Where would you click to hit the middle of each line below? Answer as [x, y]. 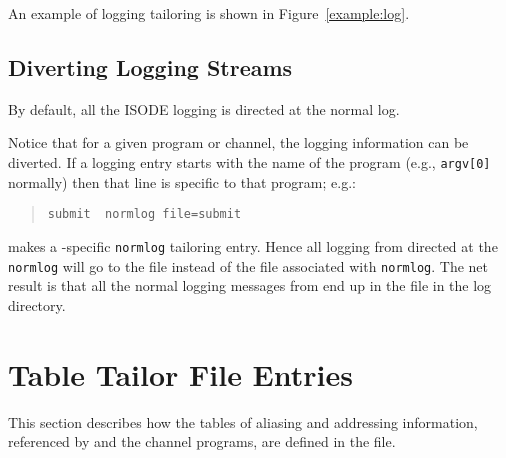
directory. [37, 304]
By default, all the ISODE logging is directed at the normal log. [204, 108]
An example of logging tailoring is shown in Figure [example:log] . [209, 13]
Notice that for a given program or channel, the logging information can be [238, 142]
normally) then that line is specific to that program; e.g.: [182, 181]
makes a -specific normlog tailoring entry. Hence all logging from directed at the [253, 245]
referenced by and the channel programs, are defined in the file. [202, 441]
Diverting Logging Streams [150, 66]
